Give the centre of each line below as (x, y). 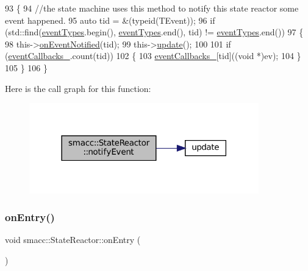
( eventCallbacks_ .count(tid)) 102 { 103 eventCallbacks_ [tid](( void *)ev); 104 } (153, 56)
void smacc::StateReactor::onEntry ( (73, 240)
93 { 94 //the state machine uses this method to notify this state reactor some (152, 8)
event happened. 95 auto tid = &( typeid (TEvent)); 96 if (110, 20)
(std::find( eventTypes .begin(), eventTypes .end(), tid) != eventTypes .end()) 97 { (154, 32)
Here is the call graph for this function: (78, 88)
